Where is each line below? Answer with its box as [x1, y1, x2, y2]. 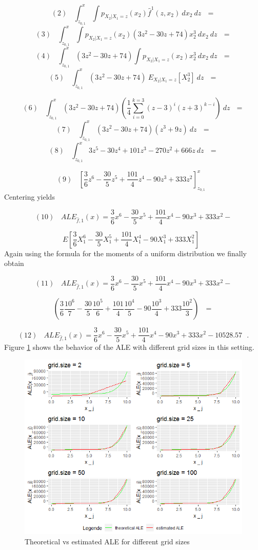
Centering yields [4, 191, 55, 202]
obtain [4, 258, 24, 269]
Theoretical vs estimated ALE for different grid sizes [25, 536, 190, 546]
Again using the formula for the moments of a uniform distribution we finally [4, 247, 247, 258]
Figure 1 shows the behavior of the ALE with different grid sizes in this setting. [4, 342, 254, 352]
